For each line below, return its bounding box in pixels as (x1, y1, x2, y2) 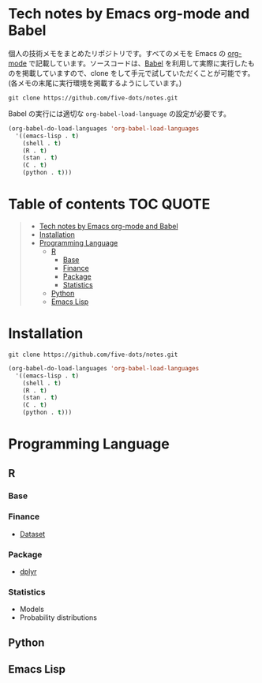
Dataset (19, 529, 46, 539)
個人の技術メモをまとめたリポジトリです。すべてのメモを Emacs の (8, 48, 226, 58)
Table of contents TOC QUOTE (8, 195, 211, 213)
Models (19, 605, 45, 614)
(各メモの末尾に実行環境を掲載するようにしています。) (8, 78, 182, 88)
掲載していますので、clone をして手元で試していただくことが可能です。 (21, 68, 255, 77)
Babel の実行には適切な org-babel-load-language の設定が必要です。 (8, 108, 231, 118)
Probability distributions (19, 613, 97, 622)
